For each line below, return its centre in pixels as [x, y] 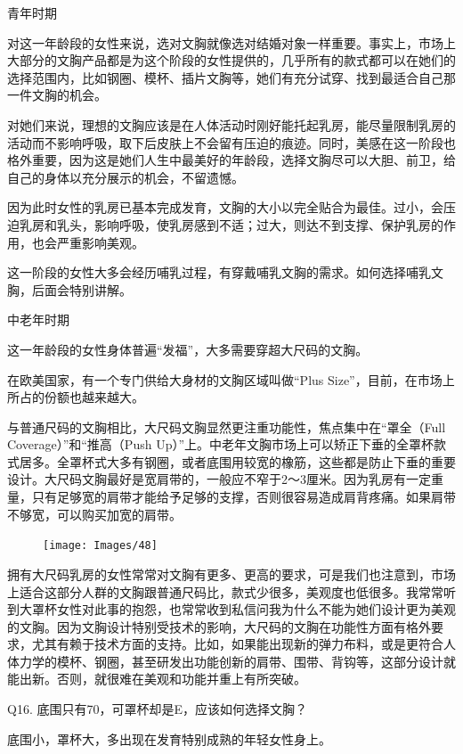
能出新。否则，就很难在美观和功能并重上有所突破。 [157, 679]
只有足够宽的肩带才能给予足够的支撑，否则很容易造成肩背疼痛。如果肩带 [244, 497]
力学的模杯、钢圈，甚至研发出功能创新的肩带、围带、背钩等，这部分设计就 [237, 661]
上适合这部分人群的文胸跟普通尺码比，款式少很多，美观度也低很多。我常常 [225, 591]
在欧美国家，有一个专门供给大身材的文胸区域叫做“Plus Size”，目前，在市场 [225, 379]
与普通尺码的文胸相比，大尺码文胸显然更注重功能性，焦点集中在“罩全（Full [227, 426]
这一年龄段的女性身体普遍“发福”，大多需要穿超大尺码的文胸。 [188, 349]
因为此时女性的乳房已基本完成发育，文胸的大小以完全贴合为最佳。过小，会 [225, 207]
